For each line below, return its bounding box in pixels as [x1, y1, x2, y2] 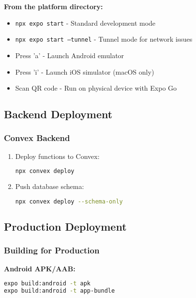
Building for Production [4, 244, 100, 256]
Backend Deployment [4, 107, 113, 122]
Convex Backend [4, 132, 70, 144]
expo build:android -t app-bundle [4, 287, 115, 295]
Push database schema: [15, 181, 84, 191]
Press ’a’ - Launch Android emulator [15, 50, 124, 60]
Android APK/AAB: [4, 263, 75, 273]
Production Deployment [4, 219, 127, 234]
